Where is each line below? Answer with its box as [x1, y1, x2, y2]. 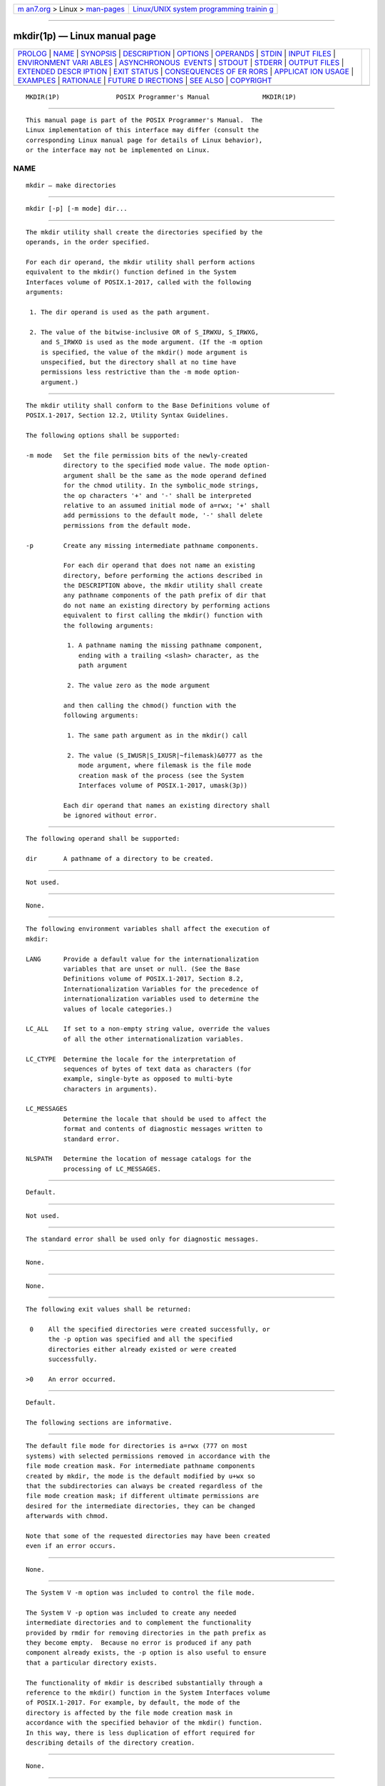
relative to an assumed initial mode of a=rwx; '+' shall [63, 501, 270, 509]
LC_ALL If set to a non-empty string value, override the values [26, 1025, 270, 1033]
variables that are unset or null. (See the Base [63, 964, 240, 973]
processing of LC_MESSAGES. [63, 1164, 162, 1173]
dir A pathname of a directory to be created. [26, 854, 214, 863]
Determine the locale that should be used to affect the [63, 1114, 267, 1123]
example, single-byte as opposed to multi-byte [63, 1075, 233, 1083]
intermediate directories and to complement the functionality [26, 1619, 252, 1627]
